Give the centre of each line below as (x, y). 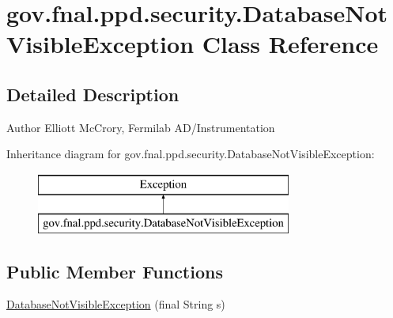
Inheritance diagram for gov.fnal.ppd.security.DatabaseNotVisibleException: (191, 154)
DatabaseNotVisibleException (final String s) (116, 304)
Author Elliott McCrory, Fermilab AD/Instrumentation (141, 127)
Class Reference (290, 44)
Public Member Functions (115, 271)
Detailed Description (93, 94)
